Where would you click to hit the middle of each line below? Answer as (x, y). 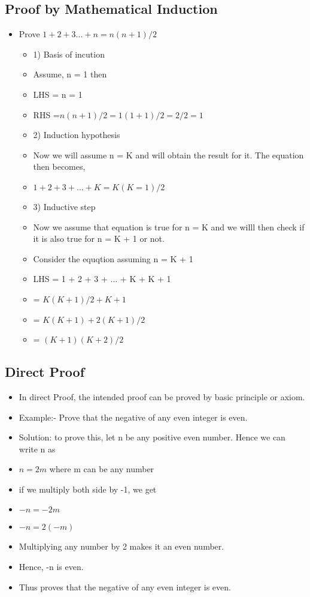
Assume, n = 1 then (70, 74)
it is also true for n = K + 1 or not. (99, 238)
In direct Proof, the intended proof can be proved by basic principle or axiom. (162, 396)
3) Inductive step (64, 206)
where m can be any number (102, 469)
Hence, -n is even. (51, 567)
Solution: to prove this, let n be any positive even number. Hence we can (152, 437)
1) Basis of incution (69, 54)
